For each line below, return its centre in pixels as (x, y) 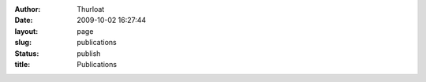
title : (22, 64)
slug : (23, 43)
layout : (26, 31)
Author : (28, 9)
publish (89, 53)
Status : (27, 53)
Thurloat (91, 9)
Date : (24, 20)
